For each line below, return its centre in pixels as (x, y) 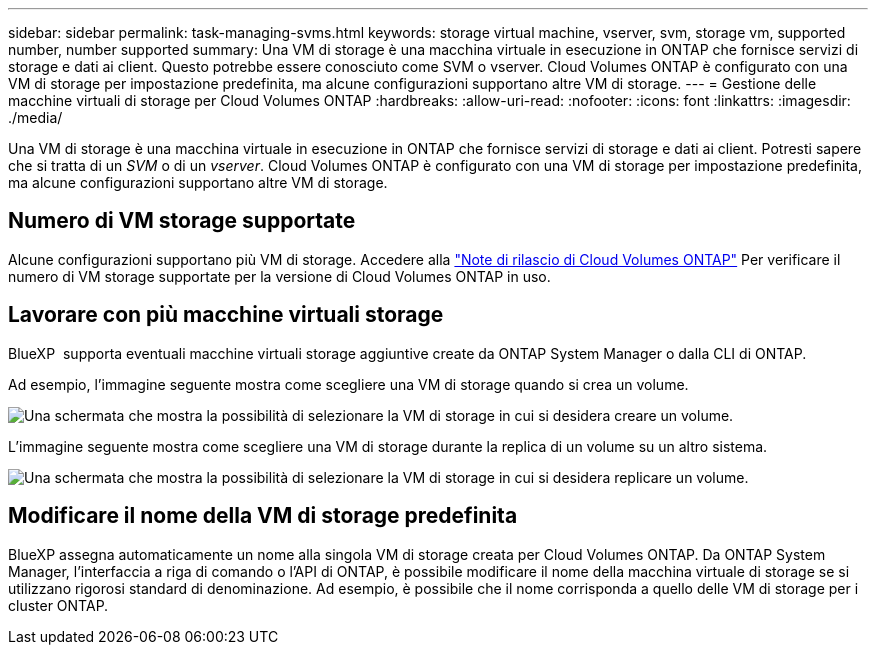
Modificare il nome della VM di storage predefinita (263, 516)
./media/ (35, 117)
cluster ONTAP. (58, 605)
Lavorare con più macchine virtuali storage (226, 315)
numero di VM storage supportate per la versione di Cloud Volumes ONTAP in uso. (279, 276)
